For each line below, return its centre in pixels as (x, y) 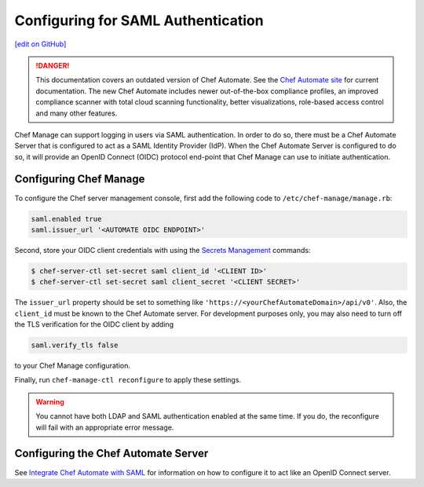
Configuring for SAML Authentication (139, 20)
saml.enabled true (66, 219)
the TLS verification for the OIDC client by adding (94, 324)
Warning (50, 401)
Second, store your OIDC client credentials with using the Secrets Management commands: (163, 250)
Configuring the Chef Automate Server (111, 454)
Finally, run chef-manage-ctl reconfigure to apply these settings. (128, 380)
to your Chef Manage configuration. (73, 366)
